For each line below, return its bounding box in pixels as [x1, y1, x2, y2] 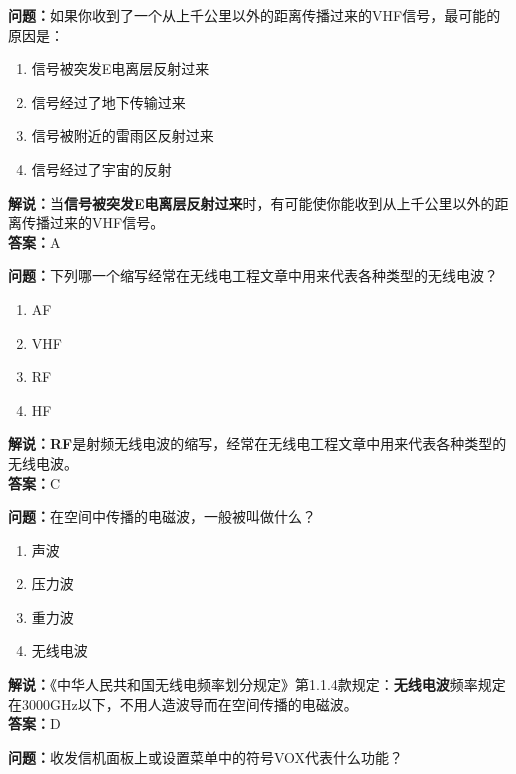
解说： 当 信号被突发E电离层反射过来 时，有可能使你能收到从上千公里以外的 [8, 192, 495, 213]
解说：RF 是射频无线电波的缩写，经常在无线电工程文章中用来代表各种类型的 [8, 433, 507, 454]
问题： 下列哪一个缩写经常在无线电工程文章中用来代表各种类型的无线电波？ [8, 265, 498, 286]
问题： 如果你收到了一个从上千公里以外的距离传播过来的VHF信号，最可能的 [8, 5, 501, 25]
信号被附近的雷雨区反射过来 [31, 125, 214, 146]
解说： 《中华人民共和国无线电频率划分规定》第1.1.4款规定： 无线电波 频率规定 [8, 674, 506, 695]
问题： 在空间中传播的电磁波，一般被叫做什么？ [8, 506, 316, 527]
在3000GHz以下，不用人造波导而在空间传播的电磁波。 [8, 693, 358, 714]
